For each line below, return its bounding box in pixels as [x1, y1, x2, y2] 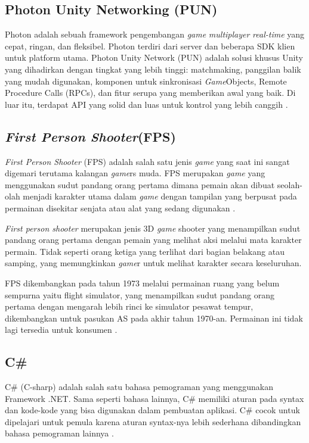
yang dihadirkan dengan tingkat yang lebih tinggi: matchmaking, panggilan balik [5, 63, 301, 75]
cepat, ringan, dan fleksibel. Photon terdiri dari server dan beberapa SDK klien [5, 39, 295, 52]
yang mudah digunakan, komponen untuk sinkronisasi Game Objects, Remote [5, 74, 287, 87]
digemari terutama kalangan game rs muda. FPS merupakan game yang [5, 167, 265, 179]
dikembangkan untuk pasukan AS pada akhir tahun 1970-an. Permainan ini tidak [5, 311, 303, 324]
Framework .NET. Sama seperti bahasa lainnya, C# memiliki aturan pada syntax [5, 392, 304, 404]
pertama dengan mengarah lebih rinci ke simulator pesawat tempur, [5, 300, 254, 313]
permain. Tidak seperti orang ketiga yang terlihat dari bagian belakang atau [5, 245, 285, 257]
